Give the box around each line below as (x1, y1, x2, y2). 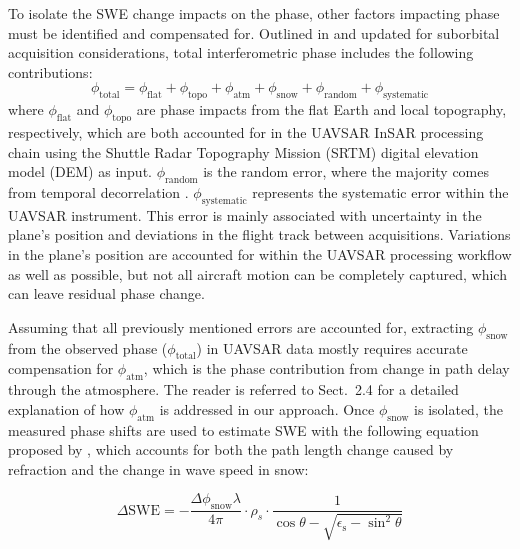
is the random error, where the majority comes (203, 161, 490, 182)
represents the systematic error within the (252, 181, 509, 202)
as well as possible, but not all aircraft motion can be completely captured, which (8, 263, 507, 284)
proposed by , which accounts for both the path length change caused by (8, 439, 454, 460)
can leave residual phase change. (8, 283, 205, 304)
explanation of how (8, 398, 125, 419)
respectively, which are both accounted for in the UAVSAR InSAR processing (8, 121, 484, 142)
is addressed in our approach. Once (159, 398, 375, 419)
